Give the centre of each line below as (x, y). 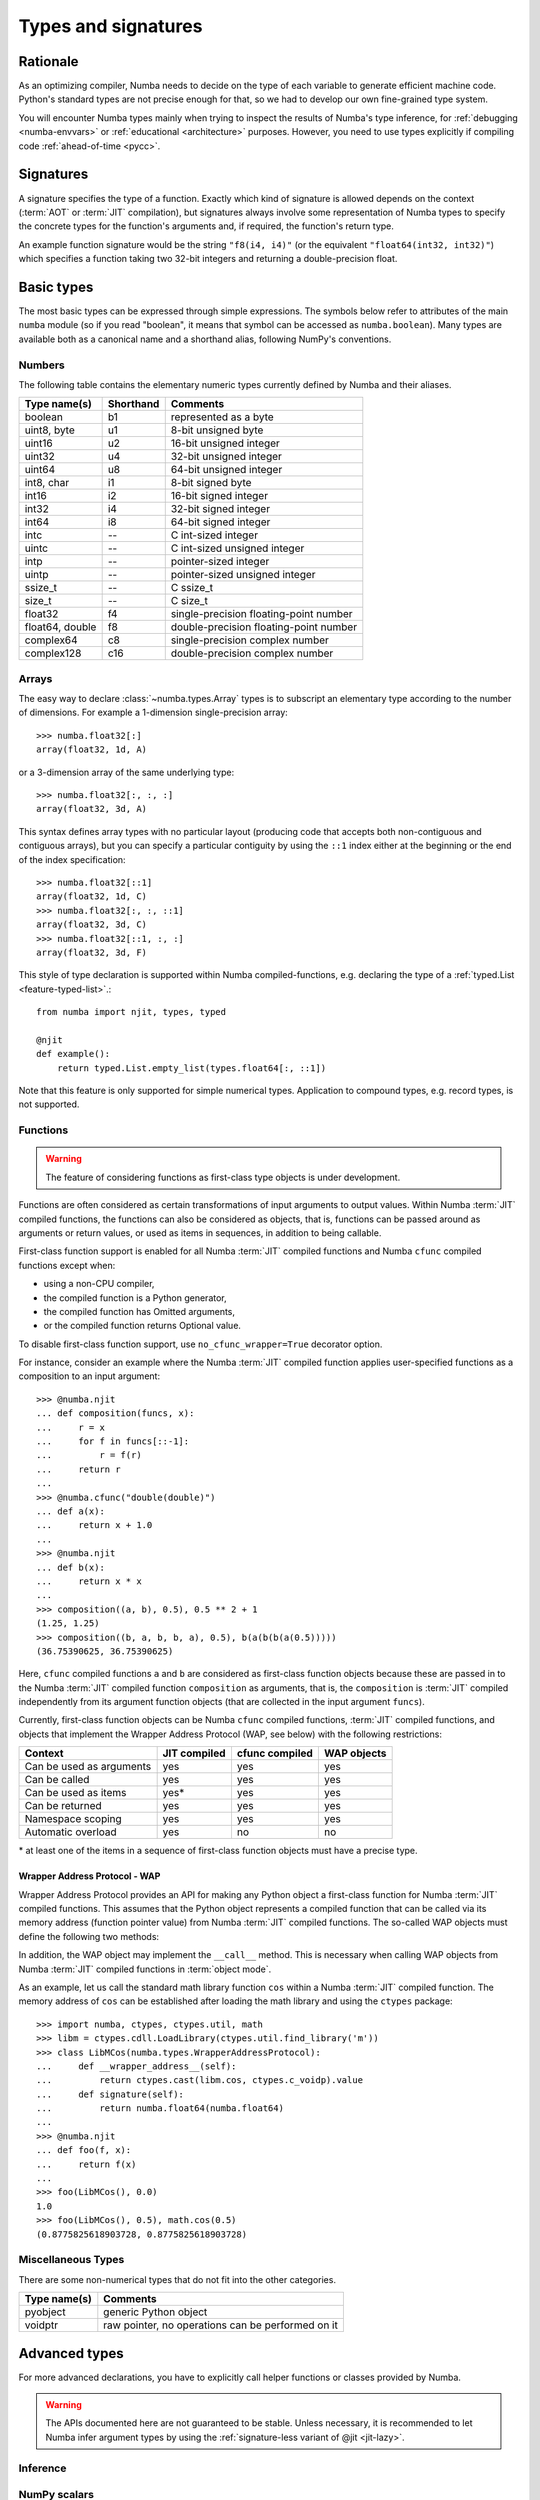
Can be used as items (75, 1793)
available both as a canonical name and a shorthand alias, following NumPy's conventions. (205, 339)
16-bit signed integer (219, 496)
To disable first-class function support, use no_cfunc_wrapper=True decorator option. (200, 1344)
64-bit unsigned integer (226, 470)
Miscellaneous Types (71, 2260)
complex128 (53, 653)
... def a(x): (70, 1511)
